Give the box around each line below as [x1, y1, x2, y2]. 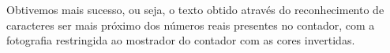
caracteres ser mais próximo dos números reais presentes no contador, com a [6, 16, 375, 33]
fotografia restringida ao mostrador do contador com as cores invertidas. [6, 32, 355, 48]
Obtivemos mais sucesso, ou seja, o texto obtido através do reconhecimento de [6, 2, 384, 17]
